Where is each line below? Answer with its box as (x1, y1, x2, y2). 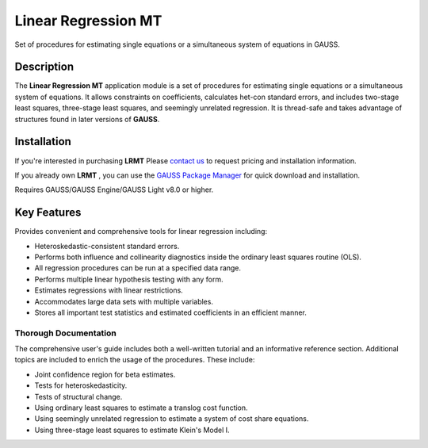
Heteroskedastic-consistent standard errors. (34, 241, 180, 251)
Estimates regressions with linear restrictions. (34, 285, 184, 295)
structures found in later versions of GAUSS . (14, 114, 160, 124)
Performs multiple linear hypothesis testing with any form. (34, 274, 224, 284)
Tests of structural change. (34, 392, 123, 401)
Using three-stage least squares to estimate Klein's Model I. (34, 425, 230, 435)
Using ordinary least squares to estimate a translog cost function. (34, 403, 249, 412)
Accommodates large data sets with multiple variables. (34, 297, 214, 306)
